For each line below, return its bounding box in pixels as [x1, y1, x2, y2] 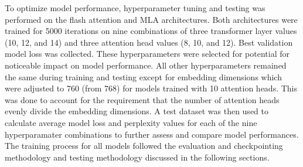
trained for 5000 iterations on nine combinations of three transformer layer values [5, 25, 297, 37]
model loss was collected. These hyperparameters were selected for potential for [5, 47, 290, 60]
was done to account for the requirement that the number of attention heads [5, 93, 280, 105]
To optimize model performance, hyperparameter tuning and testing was [5, 2, 265, 13]
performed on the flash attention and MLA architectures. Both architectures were [5, 13, 298, 25]
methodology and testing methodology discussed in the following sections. [5, 151, 270, 163]
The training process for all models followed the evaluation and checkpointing [5, 139, 283, 152]
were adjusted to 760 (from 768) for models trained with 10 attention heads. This [5, 82, 298, 94]
